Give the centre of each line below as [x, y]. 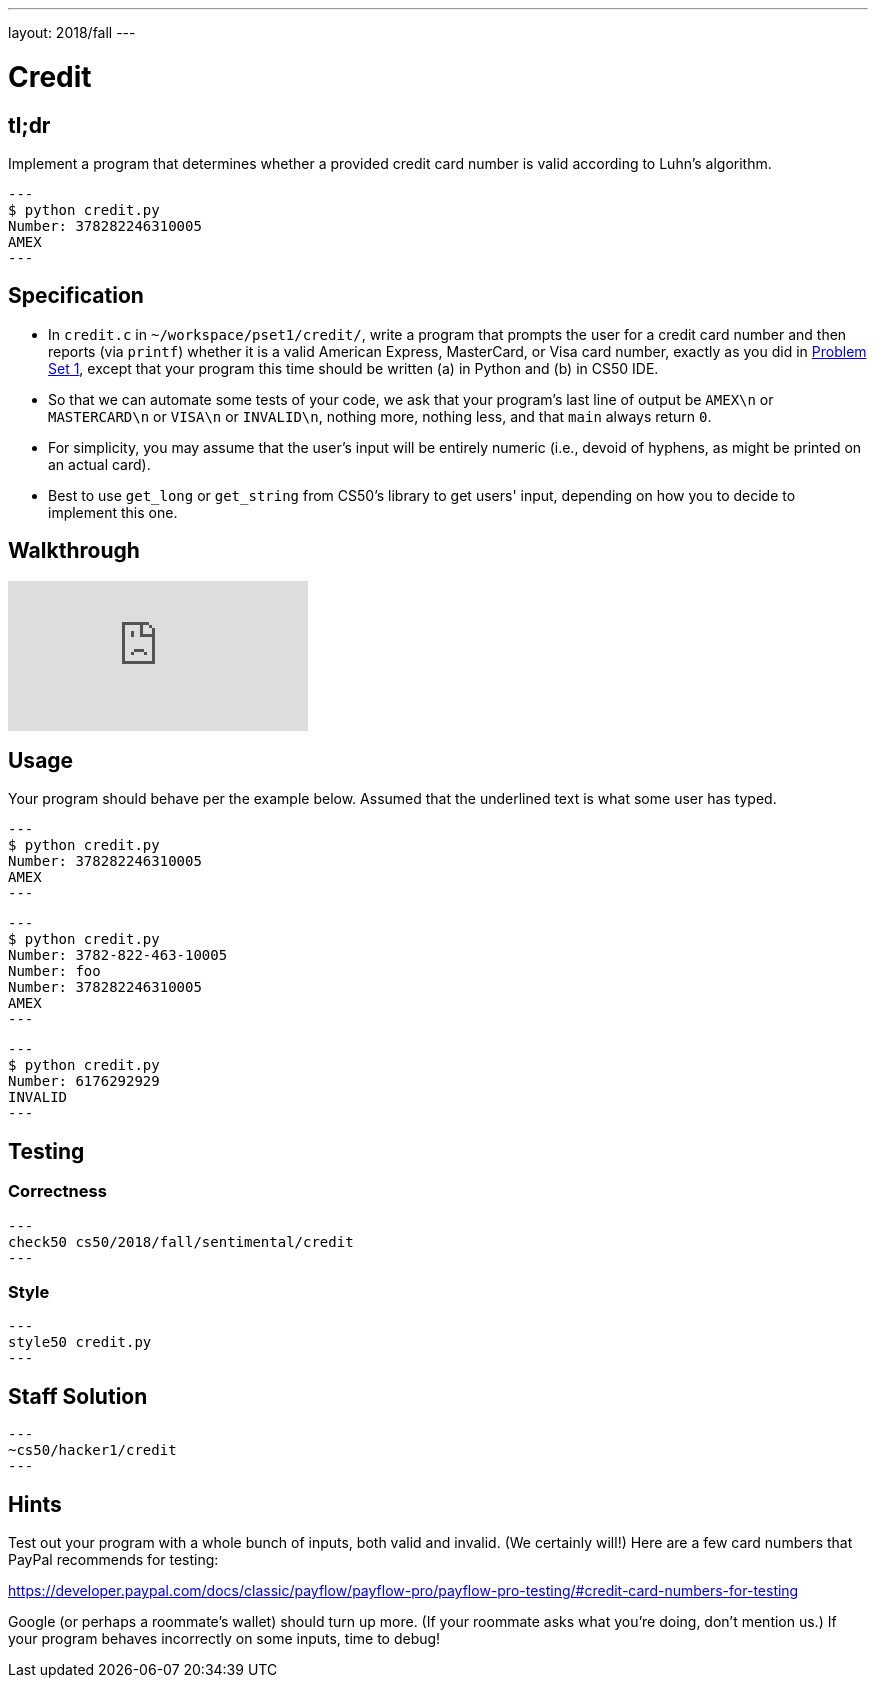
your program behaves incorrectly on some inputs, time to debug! [224, 1639]
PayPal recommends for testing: [113, 1560]
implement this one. [113, 512]
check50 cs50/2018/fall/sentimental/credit [181, 1241]
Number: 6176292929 [84, 1081]
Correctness [57, 1191]
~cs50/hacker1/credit [92, 1450]
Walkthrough [74, 551]
